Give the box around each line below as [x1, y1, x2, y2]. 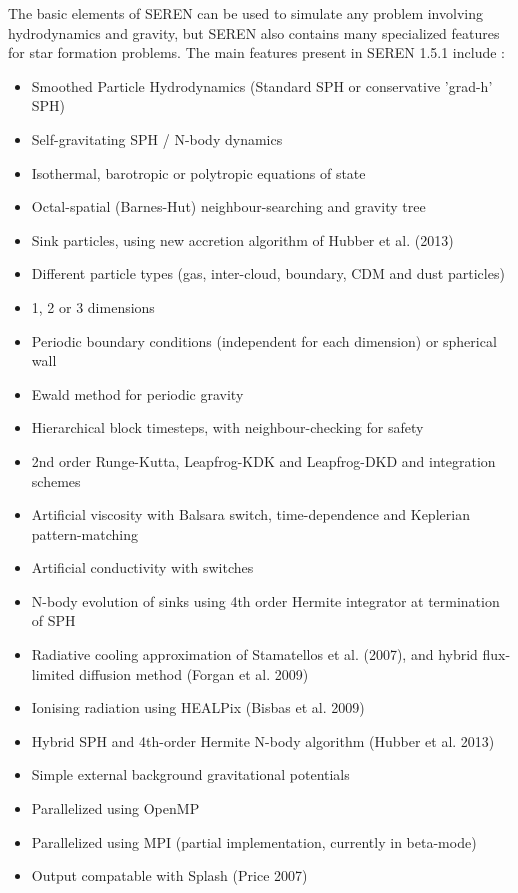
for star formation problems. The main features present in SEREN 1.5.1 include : [8, 42, 505, 63]
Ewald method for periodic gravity [31, 383, 244, 404]
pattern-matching [31, 523, 139, 544]
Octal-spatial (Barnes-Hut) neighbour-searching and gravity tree [31, 196, 426, 217]
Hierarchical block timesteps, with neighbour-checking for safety [31, 417, 424, 438]
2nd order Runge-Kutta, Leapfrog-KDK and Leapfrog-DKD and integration [31, 450, 496, 471]
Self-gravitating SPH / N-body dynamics [31, 128, 283, 149]
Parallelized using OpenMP [31, 798, 200, 819]
